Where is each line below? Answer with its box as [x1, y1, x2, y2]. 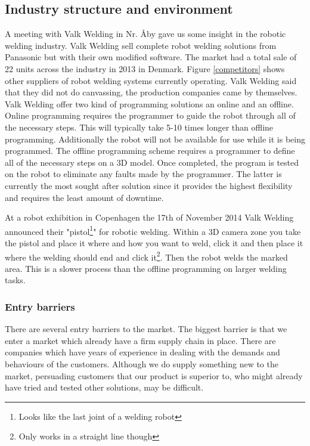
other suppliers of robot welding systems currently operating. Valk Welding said [5, 74, 297, 86]
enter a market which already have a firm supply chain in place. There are [5, 334, 276, 346]
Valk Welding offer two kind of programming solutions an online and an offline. [5, 97, 294, 110]
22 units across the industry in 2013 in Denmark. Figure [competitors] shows [5, 62, 285, 75]
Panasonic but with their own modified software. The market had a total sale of [5, 51, 297, 63]
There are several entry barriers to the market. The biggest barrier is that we [5, 323, 287, 335]
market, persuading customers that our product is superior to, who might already [5, 369, 303, 382]
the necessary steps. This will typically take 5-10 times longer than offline [5, 120, 274, 133]
